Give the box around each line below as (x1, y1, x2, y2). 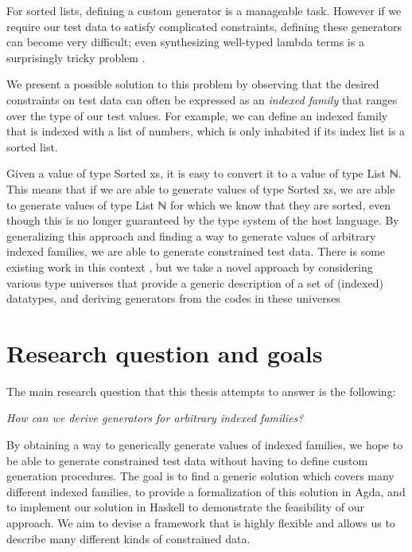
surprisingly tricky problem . (6, 49, 146, 65)
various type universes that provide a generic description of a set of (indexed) (6, 274, 383, 291)
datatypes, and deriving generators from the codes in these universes (6, 290, 340, 307)
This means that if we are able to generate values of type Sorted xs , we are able (6, 180, 395, 197)
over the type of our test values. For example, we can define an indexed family (6, 107, 388, 123)
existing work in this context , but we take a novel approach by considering (6, 258, 373, 275)
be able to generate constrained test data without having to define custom (6, 452, 368, 468)
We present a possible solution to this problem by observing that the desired (6, 76, 379, 92)
